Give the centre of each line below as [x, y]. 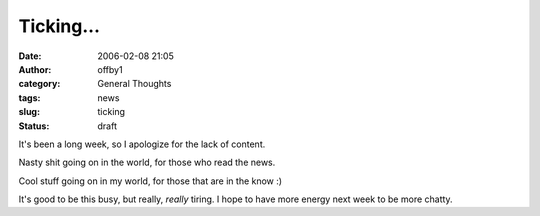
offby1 [110, 69]
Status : [34, 126]
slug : [29, 112]
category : [39, 84]
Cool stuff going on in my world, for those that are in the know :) [150, 181]
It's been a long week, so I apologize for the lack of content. [142, 144]
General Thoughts [134, 84]
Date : [30, 56]
